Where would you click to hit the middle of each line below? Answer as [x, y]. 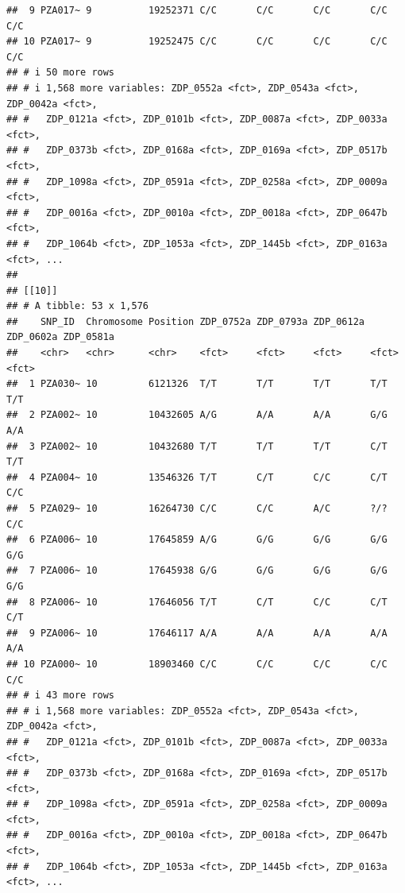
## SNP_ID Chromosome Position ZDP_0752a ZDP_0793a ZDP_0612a [186, 321]
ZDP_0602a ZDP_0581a [61, 337]
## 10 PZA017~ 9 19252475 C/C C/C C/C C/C [197, 42]
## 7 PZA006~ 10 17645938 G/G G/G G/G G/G [197, 571]
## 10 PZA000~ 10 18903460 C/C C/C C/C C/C [197, 664]
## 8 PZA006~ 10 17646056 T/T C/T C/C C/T [197, 602]
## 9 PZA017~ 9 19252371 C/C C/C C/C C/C [197, 10]
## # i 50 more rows [61, 73]
